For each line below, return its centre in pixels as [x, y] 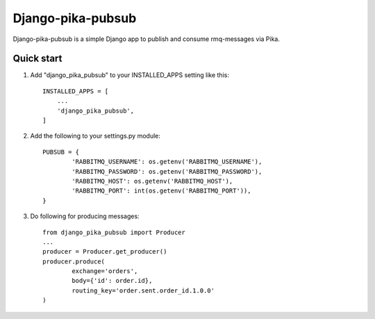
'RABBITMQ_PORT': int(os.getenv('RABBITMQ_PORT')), [161, 191]
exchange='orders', [105, 271]
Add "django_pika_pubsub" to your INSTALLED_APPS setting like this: [130, 75]
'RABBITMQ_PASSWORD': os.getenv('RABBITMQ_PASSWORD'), [167, 171]
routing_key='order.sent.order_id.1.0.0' [143, 291]
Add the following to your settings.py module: [95, 136]
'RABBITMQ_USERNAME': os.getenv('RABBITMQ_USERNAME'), [167, 162]
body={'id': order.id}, [112, 281]
